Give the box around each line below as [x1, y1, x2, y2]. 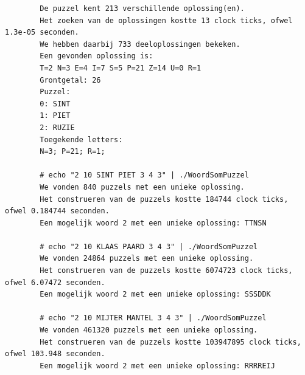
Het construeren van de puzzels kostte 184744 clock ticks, [40, 194, 289, 204]
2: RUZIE [40, 123, 75, 132]
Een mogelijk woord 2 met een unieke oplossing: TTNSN [40, 218, 267, 227]
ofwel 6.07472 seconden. [5, 278, 105, 287]
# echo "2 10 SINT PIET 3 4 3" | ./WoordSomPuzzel [40, 171, 249, 180]
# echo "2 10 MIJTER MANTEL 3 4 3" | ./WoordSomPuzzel [40, 314, 267, 323]
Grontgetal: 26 [40, 75, 101, 84]
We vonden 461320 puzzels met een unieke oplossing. [40, 326, 258, 335]
